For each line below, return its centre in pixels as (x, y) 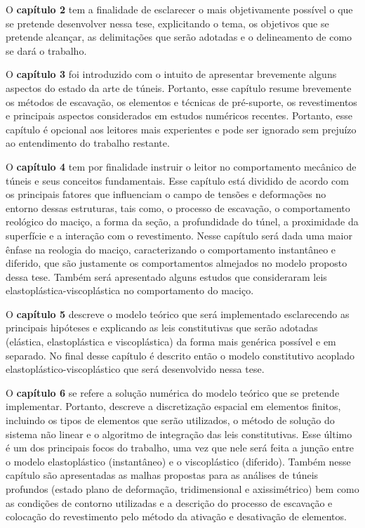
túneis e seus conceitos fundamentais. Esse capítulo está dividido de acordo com (177, 180)
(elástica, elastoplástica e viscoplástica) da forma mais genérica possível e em (171, 342)
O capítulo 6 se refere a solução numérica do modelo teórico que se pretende (173, 392)
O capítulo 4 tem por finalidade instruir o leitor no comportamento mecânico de (181, 166)
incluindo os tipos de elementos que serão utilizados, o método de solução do (170, 420)
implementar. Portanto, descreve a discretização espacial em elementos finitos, (173, 406)
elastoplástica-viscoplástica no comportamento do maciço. (130, 290)
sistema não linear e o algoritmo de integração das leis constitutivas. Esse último (179, 434)
